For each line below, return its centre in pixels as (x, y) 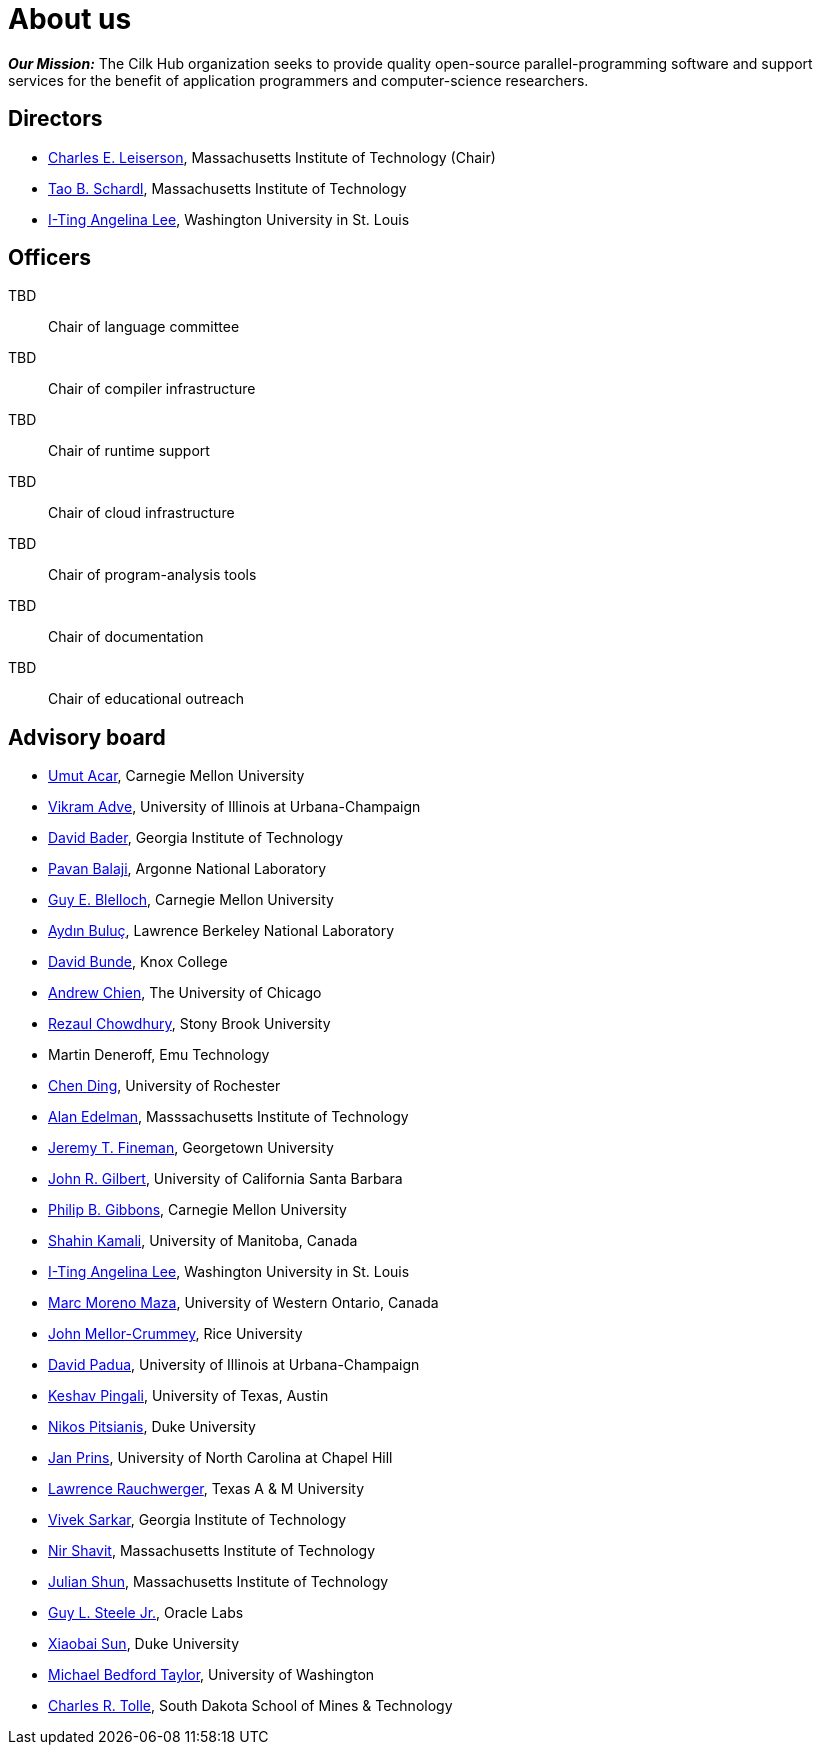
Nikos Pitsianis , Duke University (152, 1427)
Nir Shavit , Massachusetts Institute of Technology (212, 1551)
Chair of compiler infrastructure (152, 389)
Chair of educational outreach (146, 699)
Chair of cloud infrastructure (141, 513)
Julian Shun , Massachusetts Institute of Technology (218, 1582)
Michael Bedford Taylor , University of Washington (211, 1675)
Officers (50, 258)
